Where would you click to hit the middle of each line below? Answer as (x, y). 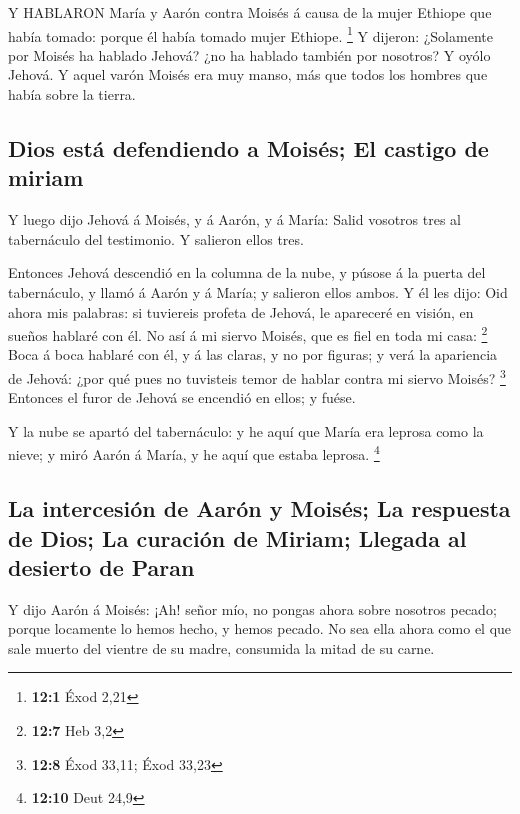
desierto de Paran (101, 566)
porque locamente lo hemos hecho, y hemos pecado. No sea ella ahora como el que (260, 628)
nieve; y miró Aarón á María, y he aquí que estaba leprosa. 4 (194, 453)
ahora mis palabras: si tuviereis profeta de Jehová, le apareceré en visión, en (241, 311)
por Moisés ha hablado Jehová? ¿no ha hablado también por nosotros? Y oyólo (249, 54)
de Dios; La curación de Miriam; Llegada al (237, 537)
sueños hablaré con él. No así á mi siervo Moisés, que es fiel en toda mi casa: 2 (248, 333)
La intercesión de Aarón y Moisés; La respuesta (259, 508)
